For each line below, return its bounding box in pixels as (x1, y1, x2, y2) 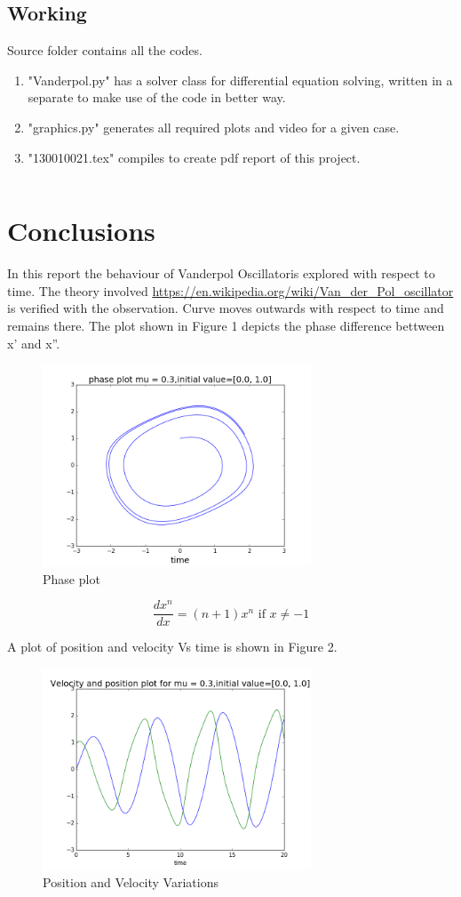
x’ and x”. (7, 333, 60, 352)
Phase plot (43, 569, 100, 588)
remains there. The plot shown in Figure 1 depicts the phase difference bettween (7, 316, 445, 335)
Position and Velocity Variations (43, 873, 219, 892)
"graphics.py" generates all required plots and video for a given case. (28, 117, 400, 136)
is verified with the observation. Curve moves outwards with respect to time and (7, 299, 444, 317)
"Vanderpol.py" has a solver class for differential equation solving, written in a (28, 70, 453, 89)
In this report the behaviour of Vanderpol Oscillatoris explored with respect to (7, 264, 435, 283)
